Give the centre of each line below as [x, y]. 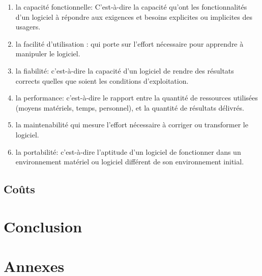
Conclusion [43, 226]
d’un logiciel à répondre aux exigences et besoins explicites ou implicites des [134, 16]
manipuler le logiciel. [48, 54]
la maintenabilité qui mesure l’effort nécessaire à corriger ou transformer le [132, 125]
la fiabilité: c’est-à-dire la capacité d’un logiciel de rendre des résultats [125, 70]
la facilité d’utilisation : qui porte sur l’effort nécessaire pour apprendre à [129, 43]
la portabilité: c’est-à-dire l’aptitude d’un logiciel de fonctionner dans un [128, 151]
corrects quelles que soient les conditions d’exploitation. [102, 80]
